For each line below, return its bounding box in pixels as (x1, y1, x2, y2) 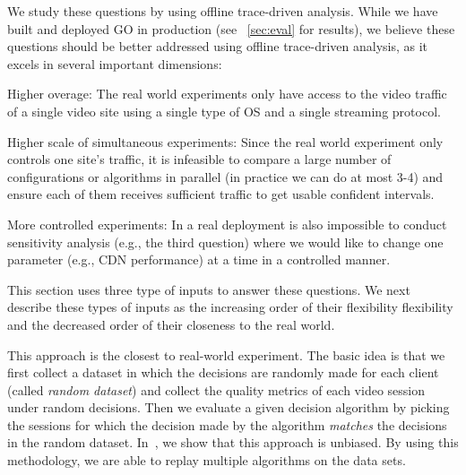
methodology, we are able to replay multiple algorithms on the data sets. (7, 451, 406, 470)
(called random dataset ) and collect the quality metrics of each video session (7, 380, 425, 399)
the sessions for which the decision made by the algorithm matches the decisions (7, 415, 447, 434)
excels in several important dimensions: (7, 54, 222, 73)
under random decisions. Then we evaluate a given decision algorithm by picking (7, 398, 450, 417)
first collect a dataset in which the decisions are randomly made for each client (7, 363, 439, 382)
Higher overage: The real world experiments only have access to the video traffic (7, 84, 447, 103)
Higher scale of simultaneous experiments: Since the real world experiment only (7, 132, 444, 151)
